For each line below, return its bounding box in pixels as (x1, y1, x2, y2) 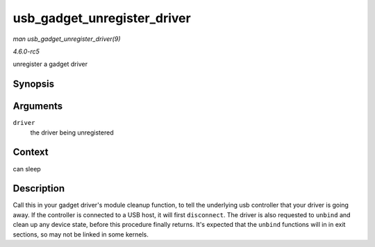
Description (12, 182, 65, 194)
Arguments (12, 101, 63, 112)
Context (12, 146, 49, 158)
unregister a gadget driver (12, 60, 88, 69)
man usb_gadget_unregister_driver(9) (12, 35, 121, 43)
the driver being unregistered (30, 128, 114, 137)
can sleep (12, 164, 41, 173)
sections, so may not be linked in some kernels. (12, 230, 149, 239)
